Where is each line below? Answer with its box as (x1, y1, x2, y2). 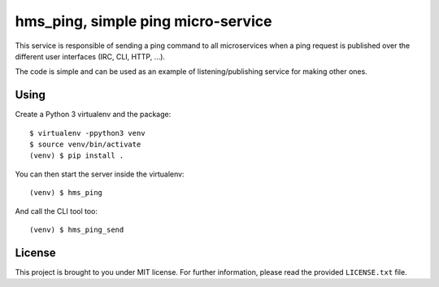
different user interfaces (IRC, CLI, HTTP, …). (15, 51, 166, 61)
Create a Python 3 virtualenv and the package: (15, 110, 172, 120)
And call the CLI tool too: (15, 206, 98, 215)
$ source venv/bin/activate (29, 140, 141, 150)
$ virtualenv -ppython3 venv (29, 128, 146, 137)
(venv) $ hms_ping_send (29, 224, 124, 234)
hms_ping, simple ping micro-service (15, 12, 272, 30)
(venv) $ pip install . (29, 151, 124, 160)
